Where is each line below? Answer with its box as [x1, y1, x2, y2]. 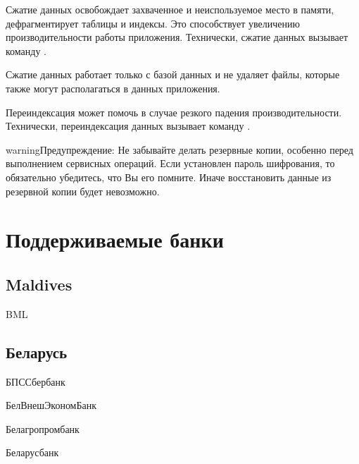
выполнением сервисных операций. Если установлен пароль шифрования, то [6, 156, 335, 171]
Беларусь [6, 341, 68, 362]
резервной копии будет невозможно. [6, 183, 160, 198]
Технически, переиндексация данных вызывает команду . [6, 118, 251, 133]
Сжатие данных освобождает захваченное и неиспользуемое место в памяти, [6, 2, 334, 16]
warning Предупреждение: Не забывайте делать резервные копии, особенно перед [6, 142, 353, 157]
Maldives [6, 273, 73, 295]
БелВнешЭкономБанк [6, 398, 97, 413]
